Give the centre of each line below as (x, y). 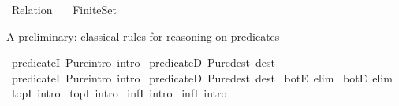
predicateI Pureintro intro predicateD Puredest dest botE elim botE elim (202, 77)
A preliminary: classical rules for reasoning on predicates (143, 36)
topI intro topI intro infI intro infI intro (119, 93)
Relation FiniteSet (64, 9)
